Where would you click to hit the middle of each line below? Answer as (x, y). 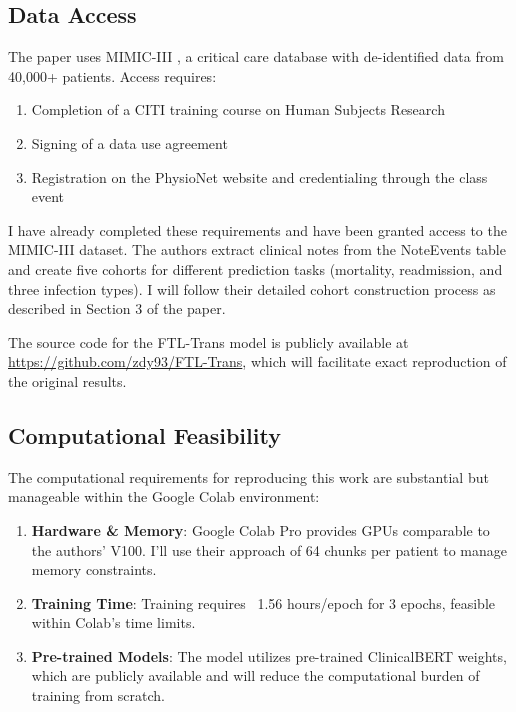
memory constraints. (94, 569)
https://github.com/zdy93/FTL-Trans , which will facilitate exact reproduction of (257, 361)
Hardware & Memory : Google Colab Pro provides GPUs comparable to (260, 529)
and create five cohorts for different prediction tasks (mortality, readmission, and (255, 268)
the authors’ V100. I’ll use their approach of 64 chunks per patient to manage (269, 549)
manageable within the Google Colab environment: (164, 496)
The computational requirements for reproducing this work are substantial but (248, 476)
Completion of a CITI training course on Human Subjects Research (238, 109)
